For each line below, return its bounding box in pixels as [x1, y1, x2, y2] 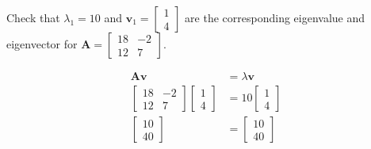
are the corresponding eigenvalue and [185, 10, 365, 25]
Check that [6, 10, 60, 25]
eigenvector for [6, 36, 78, 52]
